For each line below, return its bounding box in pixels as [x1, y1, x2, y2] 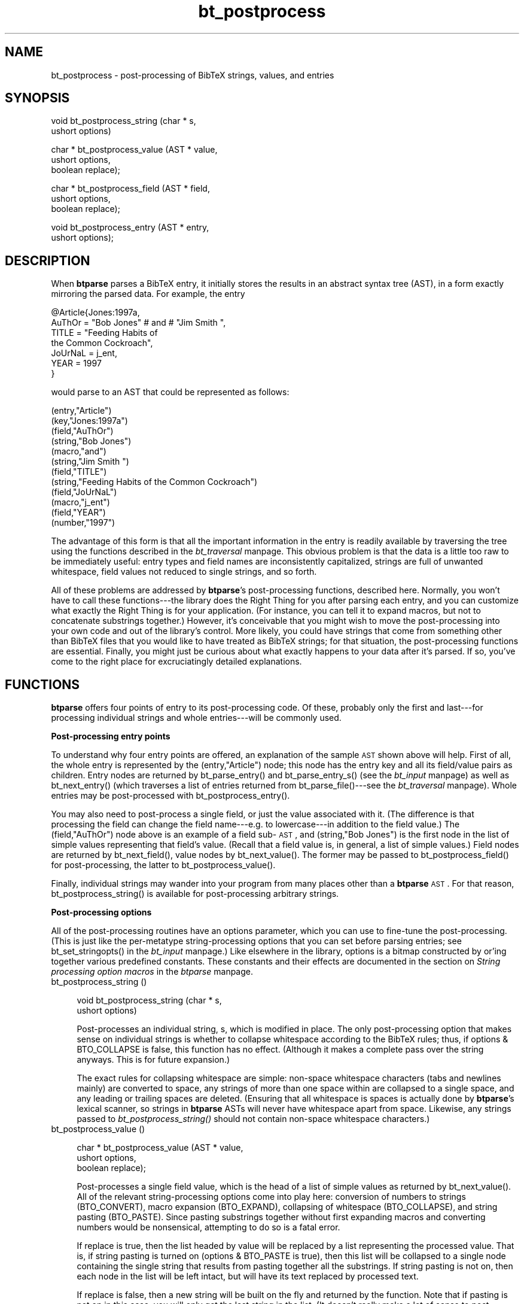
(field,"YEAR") [51, 507, 106, 518]
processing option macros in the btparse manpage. [51, 966, 253, 977]
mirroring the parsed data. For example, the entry [51, 289, 245, 299]
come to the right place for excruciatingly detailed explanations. [51, 656, 302, 667]
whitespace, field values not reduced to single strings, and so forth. [51, 566, 317, 577]
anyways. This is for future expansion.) [77, 1054, 230, 1065]
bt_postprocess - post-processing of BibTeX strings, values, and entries [51, 69, 334, 80]
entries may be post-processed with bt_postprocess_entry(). [51, 790, 290, 801]
